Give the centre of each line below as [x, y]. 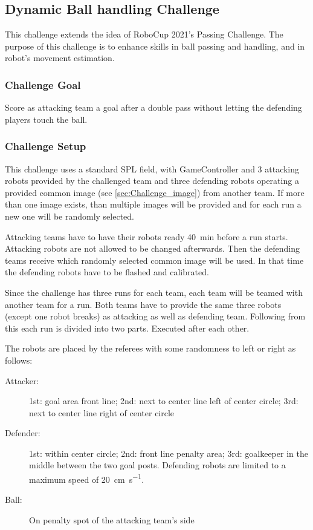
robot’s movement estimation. [60, 58]
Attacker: [22, 380]
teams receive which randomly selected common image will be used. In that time [154, 260]
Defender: [23, 433]
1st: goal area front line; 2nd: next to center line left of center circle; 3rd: [164, 401]
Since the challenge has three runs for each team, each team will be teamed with [154, 292]
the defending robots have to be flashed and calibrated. [107, 272]
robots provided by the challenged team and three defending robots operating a [152, 181]
